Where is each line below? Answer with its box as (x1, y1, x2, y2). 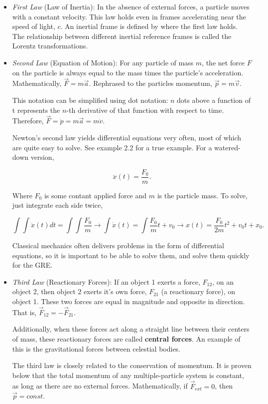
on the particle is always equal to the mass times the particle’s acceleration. (12, 67, 244, 77)
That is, (12, 307, 37, 317)
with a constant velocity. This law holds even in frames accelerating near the (12, 11, 246, 21)
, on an (212, 276, 234, 287)
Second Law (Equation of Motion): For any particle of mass (12, 57, 194, 67)
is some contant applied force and (44, 190, 147, 200)
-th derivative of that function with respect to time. (66, 104, 224, 115)
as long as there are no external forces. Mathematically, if (12, 381, 188, 391)
